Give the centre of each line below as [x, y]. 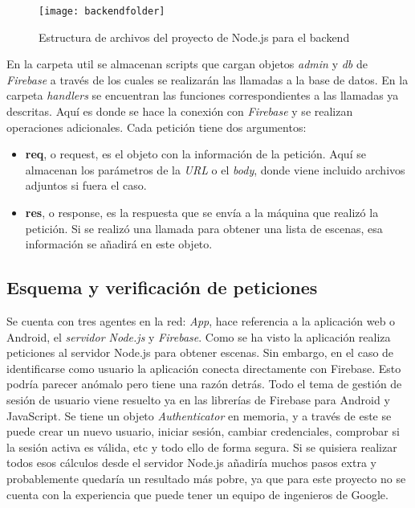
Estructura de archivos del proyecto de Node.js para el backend [194, 37]
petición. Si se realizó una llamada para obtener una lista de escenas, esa [204, 228]
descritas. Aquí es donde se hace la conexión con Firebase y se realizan [180, 111]
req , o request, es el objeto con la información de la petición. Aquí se [195, 154]
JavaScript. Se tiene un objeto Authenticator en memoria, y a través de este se [199, 415]
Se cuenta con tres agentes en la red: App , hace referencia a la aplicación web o [201, 320]
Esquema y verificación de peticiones [162, 287]
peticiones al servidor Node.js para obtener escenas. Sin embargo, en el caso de [200, 352]
